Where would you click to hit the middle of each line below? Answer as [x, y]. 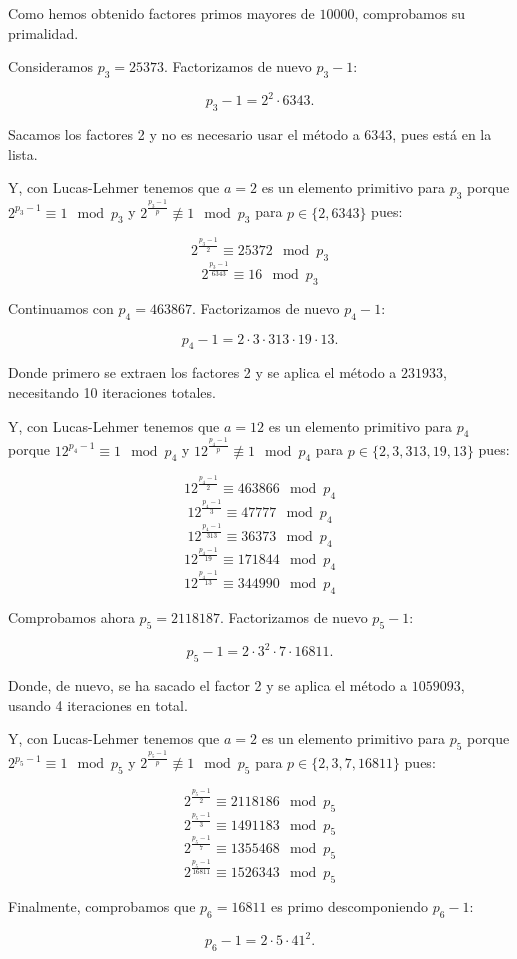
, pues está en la [442, 134]
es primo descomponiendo [349, 905]
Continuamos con [61, 307]
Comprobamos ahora [71, 616]
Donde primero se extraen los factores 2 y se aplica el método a [202, 372]
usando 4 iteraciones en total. [98, 704]
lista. [23, 153]
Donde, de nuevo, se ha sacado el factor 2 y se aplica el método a [208, 685]
